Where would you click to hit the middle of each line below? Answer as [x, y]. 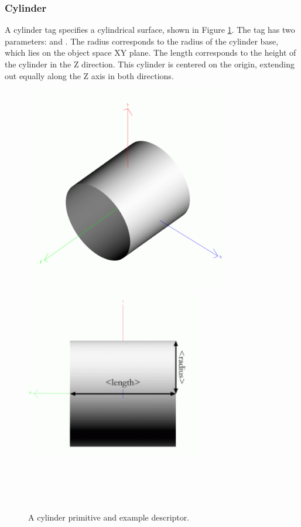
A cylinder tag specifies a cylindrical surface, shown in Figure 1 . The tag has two [150, 30]
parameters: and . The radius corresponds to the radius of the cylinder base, [142, 41]
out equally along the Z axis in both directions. [89, 75]
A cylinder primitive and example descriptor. [109, 517]
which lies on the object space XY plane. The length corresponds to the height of [150, 52]
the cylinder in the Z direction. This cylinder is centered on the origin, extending [150, 64]
